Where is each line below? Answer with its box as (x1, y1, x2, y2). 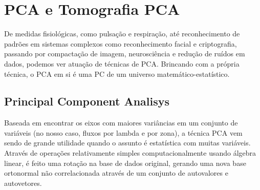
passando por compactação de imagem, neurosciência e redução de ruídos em (4, 48, 245, 59)
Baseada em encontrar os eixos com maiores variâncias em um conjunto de (4, 117, 238, 128)
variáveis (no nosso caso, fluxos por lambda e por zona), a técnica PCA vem (4, 127, 243, 138)
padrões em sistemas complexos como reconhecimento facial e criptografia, (4, 38, 237, 49)
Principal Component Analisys (4, 93, 169, 109)
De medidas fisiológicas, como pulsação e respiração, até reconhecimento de (4, 28, 240, 39)
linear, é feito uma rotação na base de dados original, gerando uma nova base (4, 157, 246, 168)
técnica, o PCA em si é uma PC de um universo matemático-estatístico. (4, 68, 230, 79)
